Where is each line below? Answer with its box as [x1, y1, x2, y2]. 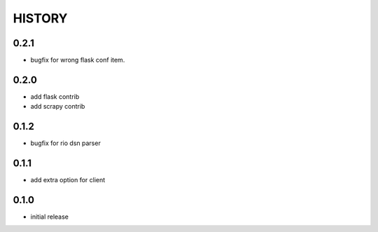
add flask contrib [30, 92, 80, 101]
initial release [30, 212, 69, 221]
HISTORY [13, 11, 68, 26]
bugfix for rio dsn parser [30, 139, 101, 147]
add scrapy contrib [30, 102, 85, 111]
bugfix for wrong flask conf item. [30, 56, 125, 64]
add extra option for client [30, 176, 106, 184]
